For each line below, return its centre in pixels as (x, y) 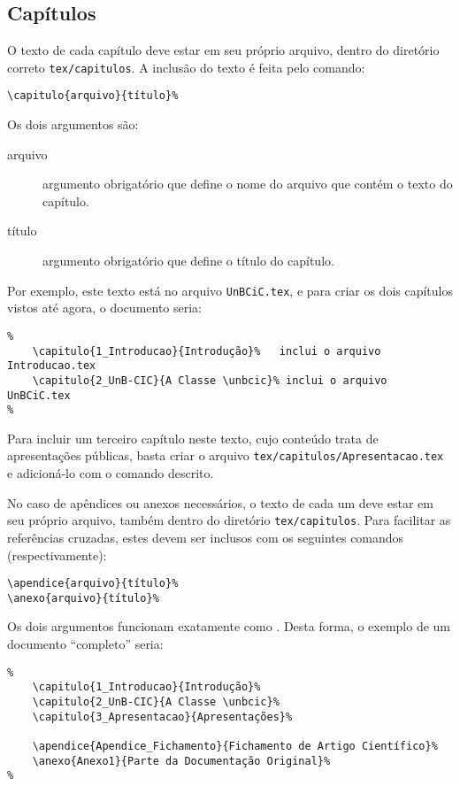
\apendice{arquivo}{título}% (93, 584)
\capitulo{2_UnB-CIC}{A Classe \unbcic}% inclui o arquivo (210, 380)
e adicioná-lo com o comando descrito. (111, 473)
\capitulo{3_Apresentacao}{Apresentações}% (162, 717)
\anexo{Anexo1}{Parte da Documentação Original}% (181, 761)
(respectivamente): (57, 555)
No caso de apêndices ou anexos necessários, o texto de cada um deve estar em (220, 502)
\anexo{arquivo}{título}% (83, 598)
